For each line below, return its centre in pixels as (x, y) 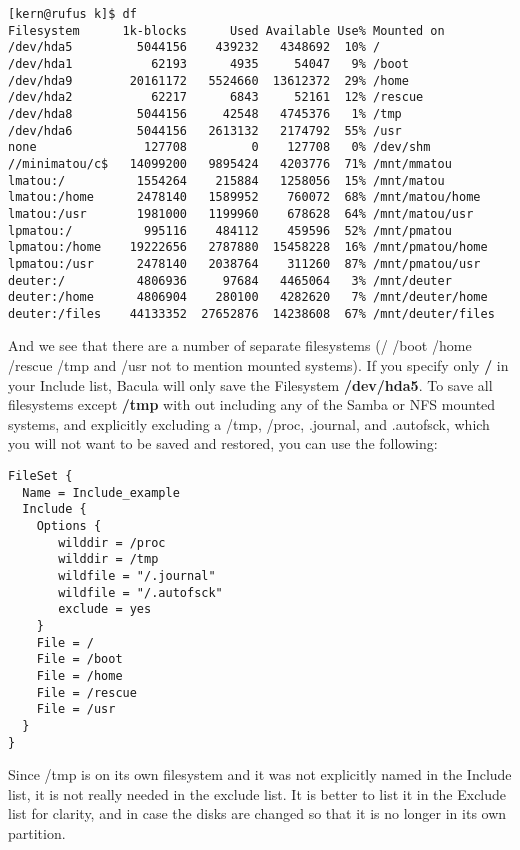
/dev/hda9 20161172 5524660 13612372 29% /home (208, 80)
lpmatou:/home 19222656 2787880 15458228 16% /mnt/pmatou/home (248, 247)
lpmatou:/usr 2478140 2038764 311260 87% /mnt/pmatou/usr (244, 263)
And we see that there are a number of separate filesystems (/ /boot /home (240, 345)
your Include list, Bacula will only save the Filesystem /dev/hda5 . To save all (250, 384)
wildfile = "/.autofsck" (140, 592)
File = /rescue (86, 692)
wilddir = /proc (112, 542)
